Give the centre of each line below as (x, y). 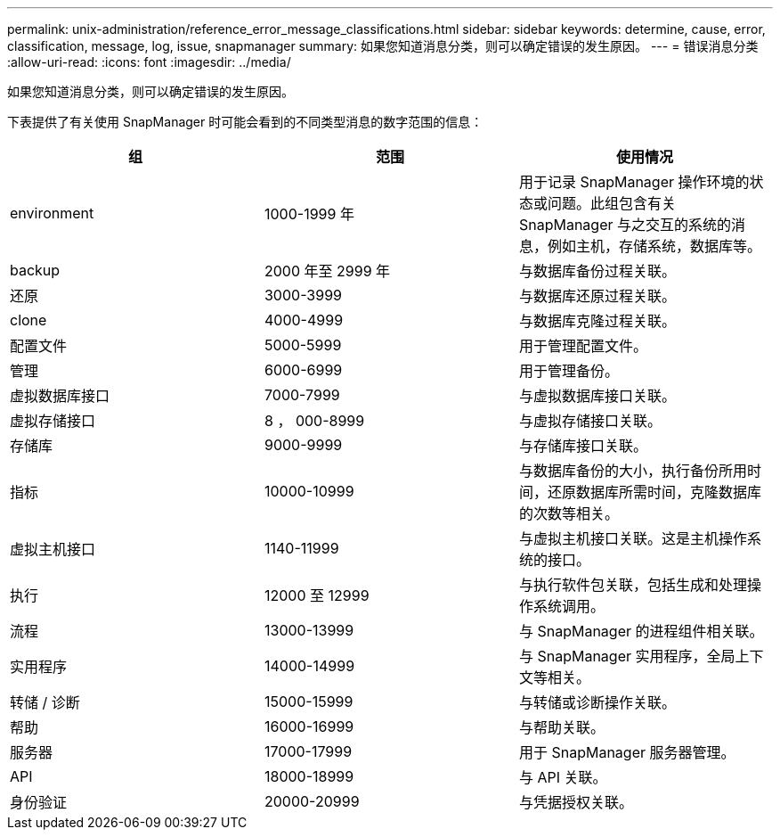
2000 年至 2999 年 (327, 271)
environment (52, 213)
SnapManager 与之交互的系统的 (625, 225)
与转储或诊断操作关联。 (597, 702)
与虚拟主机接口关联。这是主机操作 (633, 538)
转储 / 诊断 (45, 702)
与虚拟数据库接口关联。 (597, 396)
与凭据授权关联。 (576, 802)
